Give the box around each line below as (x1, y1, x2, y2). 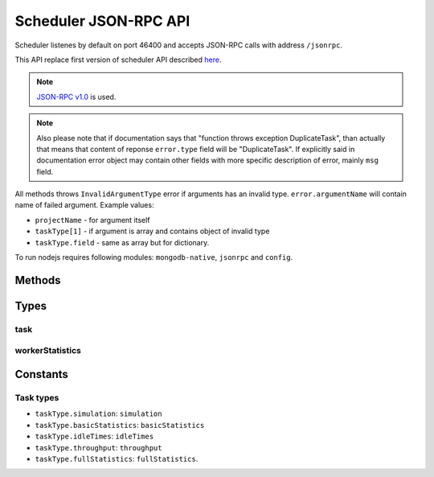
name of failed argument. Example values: (14, 200, 154, 210)
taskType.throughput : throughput (35, 442, 162, 452)
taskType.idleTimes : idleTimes (35, 431, 154, 442)
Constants (14, 367, 68, 381)
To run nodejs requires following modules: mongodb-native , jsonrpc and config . (14, 253, 293, 262)
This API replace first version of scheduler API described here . (14, 55, 222, 64)
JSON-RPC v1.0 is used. (36, 92, 117, 101)
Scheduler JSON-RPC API (14, 12, 190, 30)
